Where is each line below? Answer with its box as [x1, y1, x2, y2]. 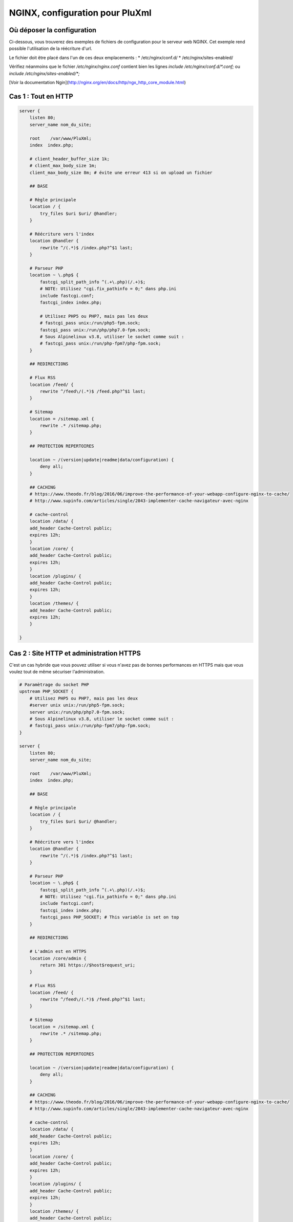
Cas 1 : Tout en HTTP [9, 92, 73, 100]
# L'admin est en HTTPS [29, 949, 86, 954]
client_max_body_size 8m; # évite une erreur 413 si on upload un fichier [29, 170, 212, 175]
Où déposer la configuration [9, 26, 97, 34]
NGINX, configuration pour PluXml [9, 7, 152, 18]
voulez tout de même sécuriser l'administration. [9, 669, 105, 675]
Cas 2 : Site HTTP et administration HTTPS [9, 649, 141, 657]
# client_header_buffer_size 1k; [29, 156, 110, 161]
